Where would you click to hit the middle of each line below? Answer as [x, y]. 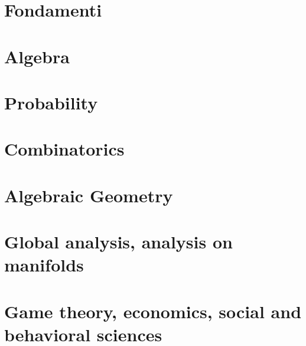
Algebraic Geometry [89, 195]
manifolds [44, 265]
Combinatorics [64, 149]
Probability [51, 102]
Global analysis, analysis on [118, 242]
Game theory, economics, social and [153, 311]
